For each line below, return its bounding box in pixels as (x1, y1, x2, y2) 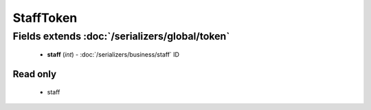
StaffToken (12, 10, 78, 25)
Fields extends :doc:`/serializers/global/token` (12, 30, 230, 42)
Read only (12, 68, 57, 80)
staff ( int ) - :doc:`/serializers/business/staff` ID (47, 51, 180, 59)
